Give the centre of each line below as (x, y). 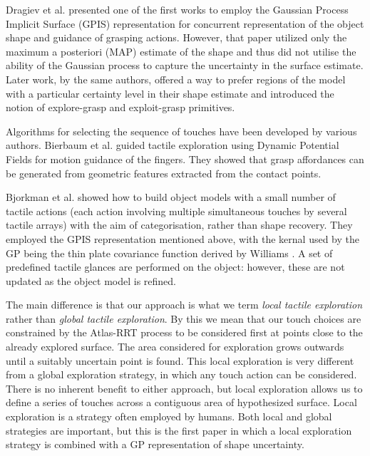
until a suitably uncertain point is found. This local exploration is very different (180, 360)
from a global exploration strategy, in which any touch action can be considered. (181, 374)
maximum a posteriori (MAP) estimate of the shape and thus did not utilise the (181, 51)
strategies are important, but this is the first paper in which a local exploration (179, 430)
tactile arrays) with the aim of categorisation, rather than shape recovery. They (179, 225)
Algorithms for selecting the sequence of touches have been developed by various (181, 131)
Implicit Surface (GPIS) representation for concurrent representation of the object (185, 23)
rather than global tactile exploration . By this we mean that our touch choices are (184, 318)
